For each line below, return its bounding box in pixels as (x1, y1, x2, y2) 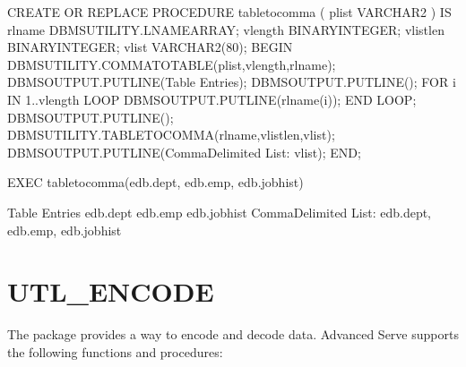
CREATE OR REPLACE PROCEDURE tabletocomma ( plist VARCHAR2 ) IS (7, 3, 452, 21)
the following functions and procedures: (7, 342, 223, 361)
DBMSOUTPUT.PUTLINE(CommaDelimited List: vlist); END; (7, 142, 361, 161)
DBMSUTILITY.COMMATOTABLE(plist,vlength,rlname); (7, 55, 336, 73)
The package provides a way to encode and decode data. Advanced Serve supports (7, 325, 459, 344)
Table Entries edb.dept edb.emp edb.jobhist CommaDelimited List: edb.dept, (7, 202, 432, 221)
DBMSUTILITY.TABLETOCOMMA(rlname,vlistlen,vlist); (7, 125, 335, 144)
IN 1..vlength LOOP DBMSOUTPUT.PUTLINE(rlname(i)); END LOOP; (7, 90, 417, 108)
